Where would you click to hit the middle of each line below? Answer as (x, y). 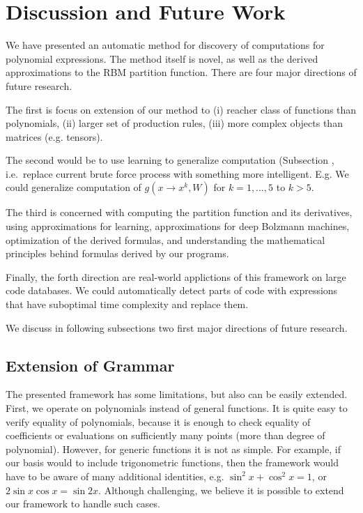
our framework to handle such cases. (83, 504)
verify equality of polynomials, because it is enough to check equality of (158, 421)
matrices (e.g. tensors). (54, 136)
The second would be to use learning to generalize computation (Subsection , (170, 160)
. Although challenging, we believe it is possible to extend (221, 490)
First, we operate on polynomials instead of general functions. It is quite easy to (177, 408)
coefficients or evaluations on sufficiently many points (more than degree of (165, 435)
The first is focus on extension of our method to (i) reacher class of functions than (181, 109)
